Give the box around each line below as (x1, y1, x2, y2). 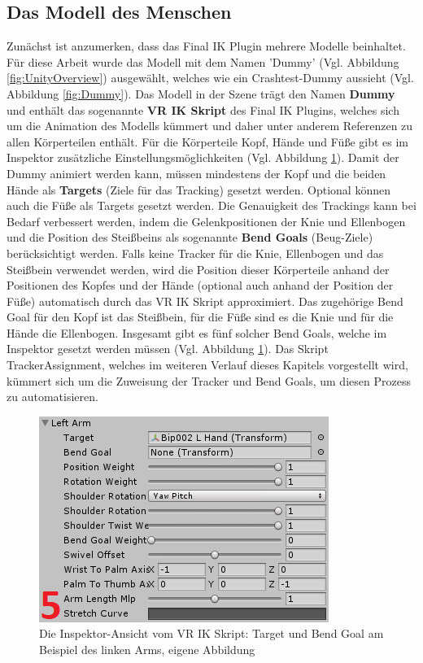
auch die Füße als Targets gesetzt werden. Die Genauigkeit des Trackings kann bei (7, 197, 416, 214)
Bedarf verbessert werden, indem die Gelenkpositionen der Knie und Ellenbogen (7, 212, 406, 229)
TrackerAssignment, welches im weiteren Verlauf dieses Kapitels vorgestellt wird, (7, 356, 408, 373)
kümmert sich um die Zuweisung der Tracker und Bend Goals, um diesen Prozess (7, 372, 411, 389)
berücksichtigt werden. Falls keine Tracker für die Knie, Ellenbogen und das (7, 244, 384, 261)
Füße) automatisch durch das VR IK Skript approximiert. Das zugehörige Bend (7, 292, 403, 309)
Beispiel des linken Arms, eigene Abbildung (39, 641, 255, 658)
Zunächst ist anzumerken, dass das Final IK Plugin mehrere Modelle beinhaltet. (7, 37, 406, 55)
